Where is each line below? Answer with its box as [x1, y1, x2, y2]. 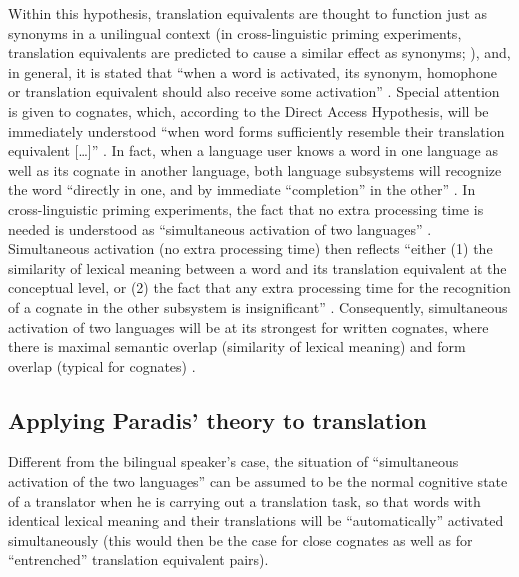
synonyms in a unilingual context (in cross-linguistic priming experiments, [8, 22, 462, 43]
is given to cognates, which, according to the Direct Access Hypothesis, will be [8, 100, 489, 121]
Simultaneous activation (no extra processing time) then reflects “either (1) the [8, 238, 493, 259]
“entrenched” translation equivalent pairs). [8, 549, 269, 570]
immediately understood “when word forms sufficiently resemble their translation [8, 120, 505, 141]
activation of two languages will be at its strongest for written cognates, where [8, 316, 489, 337]
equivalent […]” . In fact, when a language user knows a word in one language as [8, 140, 498, 161]
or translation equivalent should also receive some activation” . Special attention [8, 81, 500, 102]
